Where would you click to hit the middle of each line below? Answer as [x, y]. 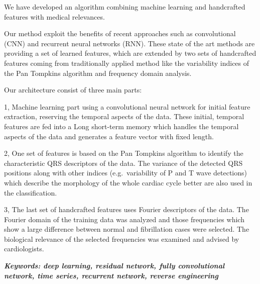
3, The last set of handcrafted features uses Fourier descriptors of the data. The [126, 209]
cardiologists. [24, 249]
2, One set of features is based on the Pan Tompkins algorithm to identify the [124, 153]
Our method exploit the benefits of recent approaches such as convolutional [120, 33]
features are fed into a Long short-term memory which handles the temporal [121, 126]
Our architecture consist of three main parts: [73, 90]
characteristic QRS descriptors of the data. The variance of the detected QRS [123, 163]
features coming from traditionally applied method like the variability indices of [127, 63]
